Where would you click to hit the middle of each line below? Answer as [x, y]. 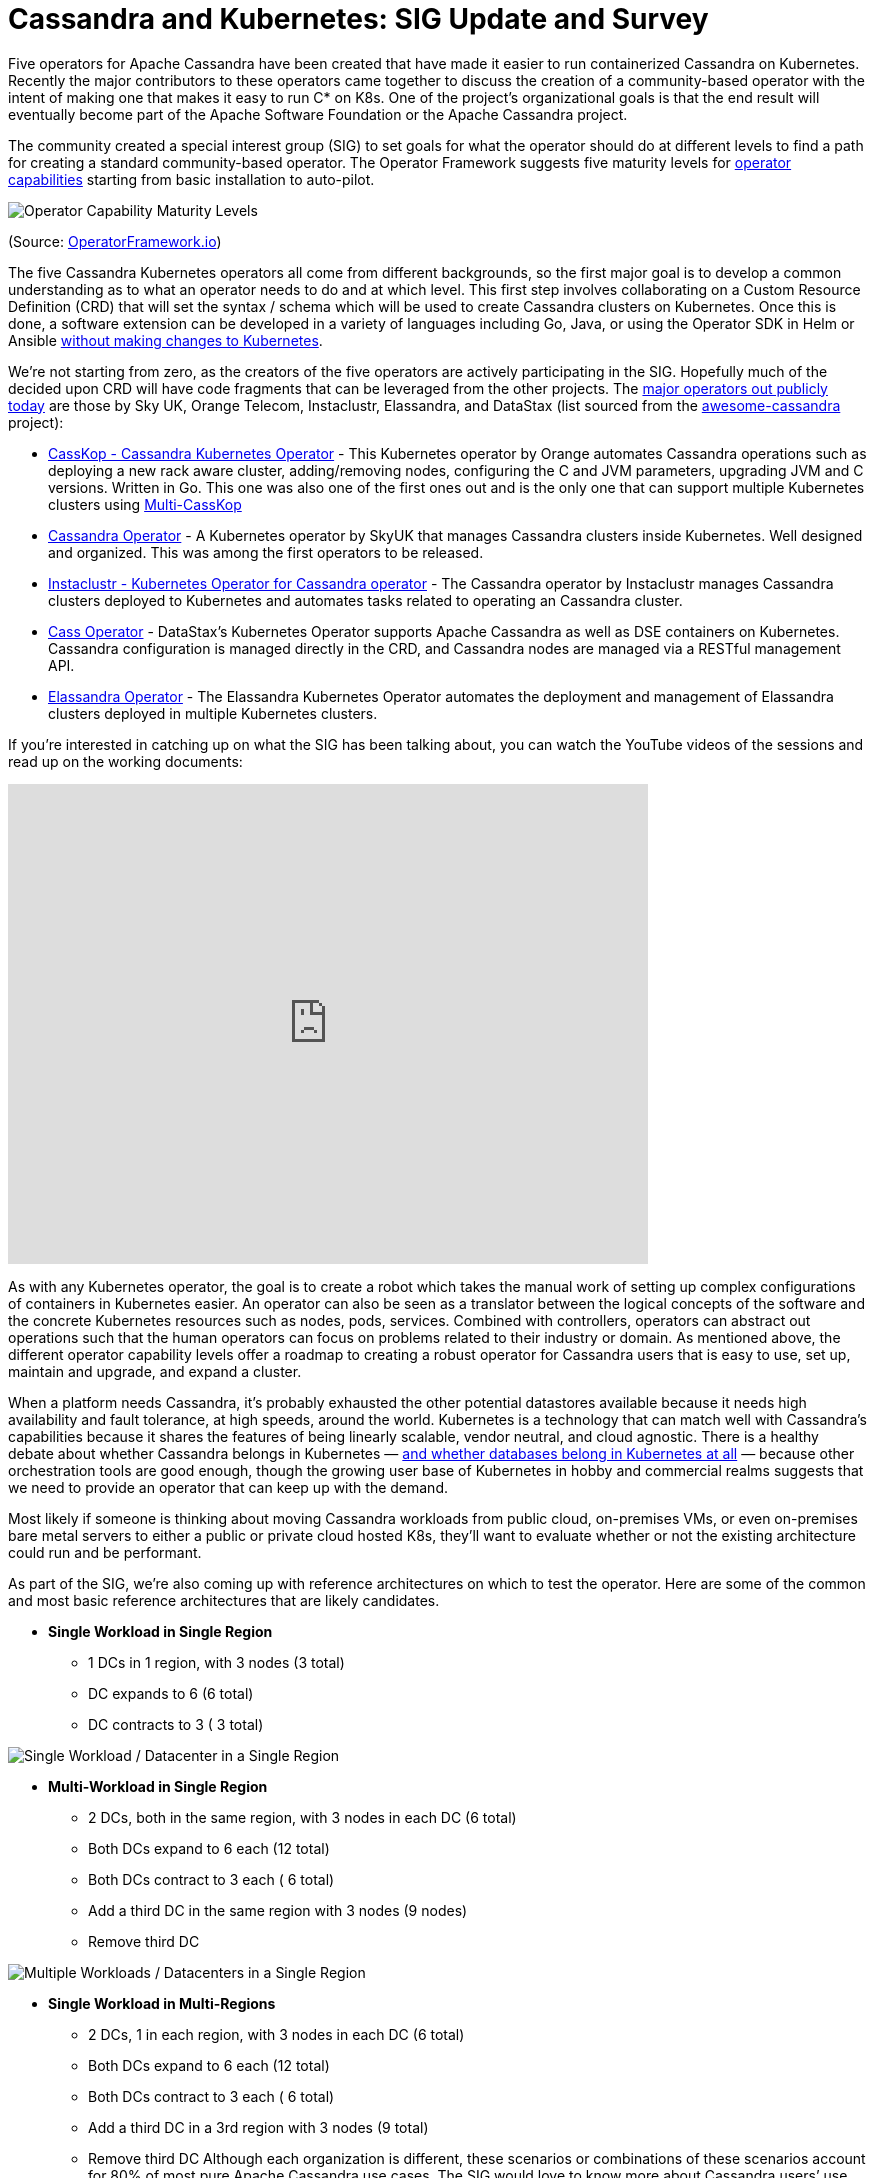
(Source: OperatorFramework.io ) [115, 241]
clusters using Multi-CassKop [145, 504]
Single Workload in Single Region [160, 1631]
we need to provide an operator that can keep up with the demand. [228, 1487]
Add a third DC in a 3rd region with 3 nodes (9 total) [258, 2127]
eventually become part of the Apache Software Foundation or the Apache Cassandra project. [318, 114]
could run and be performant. [105, 1552]
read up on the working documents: [125, 761]
